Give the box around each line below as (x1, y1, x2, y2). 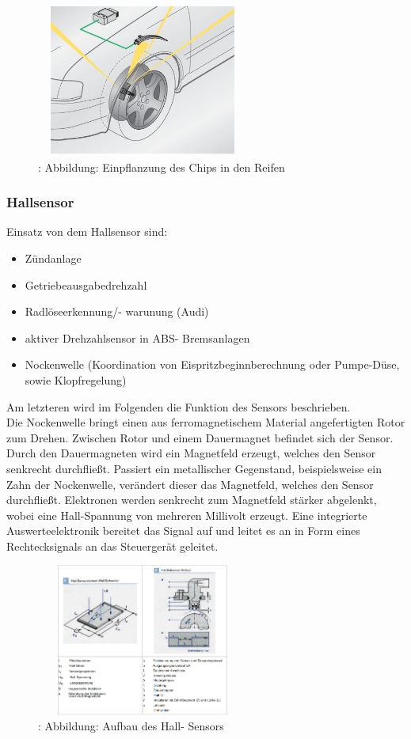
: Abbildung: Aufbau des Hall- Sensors (38, 718, 224, 734)
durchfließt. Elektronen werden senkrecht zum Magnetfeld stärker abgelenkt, (6, 491, 377, 508)
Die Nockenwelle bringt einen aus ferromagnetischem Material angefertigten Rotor (6, 414, 405, 430)
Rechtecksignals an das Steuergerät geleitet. (6, 537, 219, 554)
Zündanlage (25, 249, 82, 266)
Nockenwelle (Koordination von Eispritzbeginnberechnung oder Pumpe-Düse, (25, 356, 400, 373)
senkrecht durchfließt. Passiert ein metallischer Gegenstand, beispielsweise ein (6, 460, 382, 476)
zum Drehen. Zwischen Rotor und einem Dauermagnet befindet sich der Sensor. (6, 429, 394, 445)
